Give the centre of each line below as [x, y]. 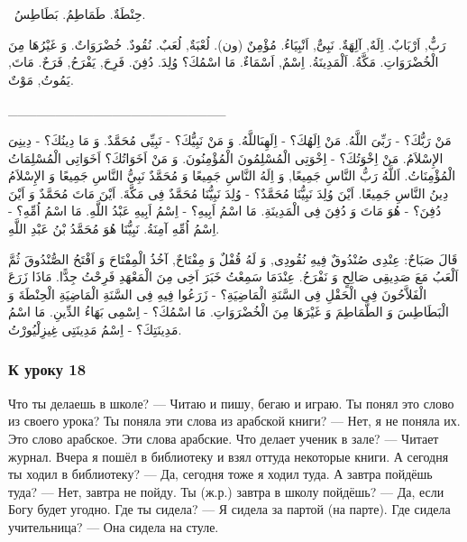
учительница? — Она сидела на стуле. [114, 526]
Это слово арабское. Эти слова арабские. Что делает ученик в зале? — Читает [224, 438]
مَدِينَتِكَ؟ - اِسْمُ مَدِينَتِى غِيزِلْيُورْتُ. [95, 329]
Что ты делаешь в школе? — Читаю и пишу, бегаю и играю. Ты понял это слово [231, 403]
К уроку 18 [47, 369]
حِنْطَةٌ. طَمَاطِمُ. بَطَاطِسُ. [80, 14]
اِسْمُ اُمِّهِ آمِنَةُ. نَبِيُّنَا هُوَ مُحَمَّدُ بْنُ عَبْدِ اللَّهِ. [114, 228]
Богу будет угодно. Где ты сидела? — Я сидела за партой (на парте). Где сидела [229, 509]
